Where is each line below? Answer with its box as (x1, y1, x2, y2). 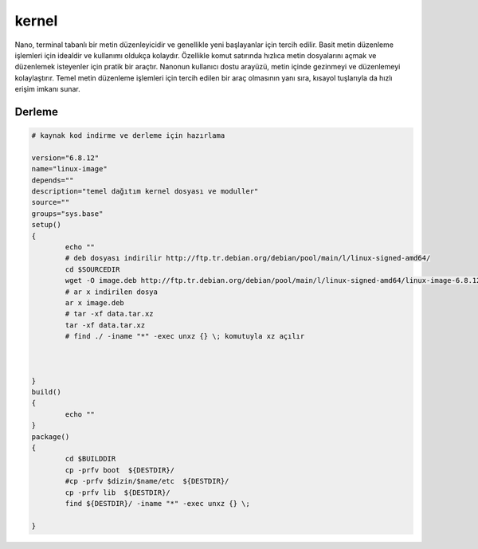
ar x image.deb (65, 298, 125, 307)
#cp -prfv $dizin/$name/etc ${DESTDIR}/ (65, 476, 229, 486)
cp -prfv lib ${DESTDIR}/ (65, 488, 170, 497)
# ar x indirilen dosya (65, 287, 159, 296)
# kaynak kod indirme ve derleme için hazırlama (31, 131, 225, 140)
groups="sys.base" (31, 209, 104, 218)
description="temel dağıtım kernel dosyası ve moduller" (31, 187, 259, 196)
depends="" (31, 175, 74, 185)
